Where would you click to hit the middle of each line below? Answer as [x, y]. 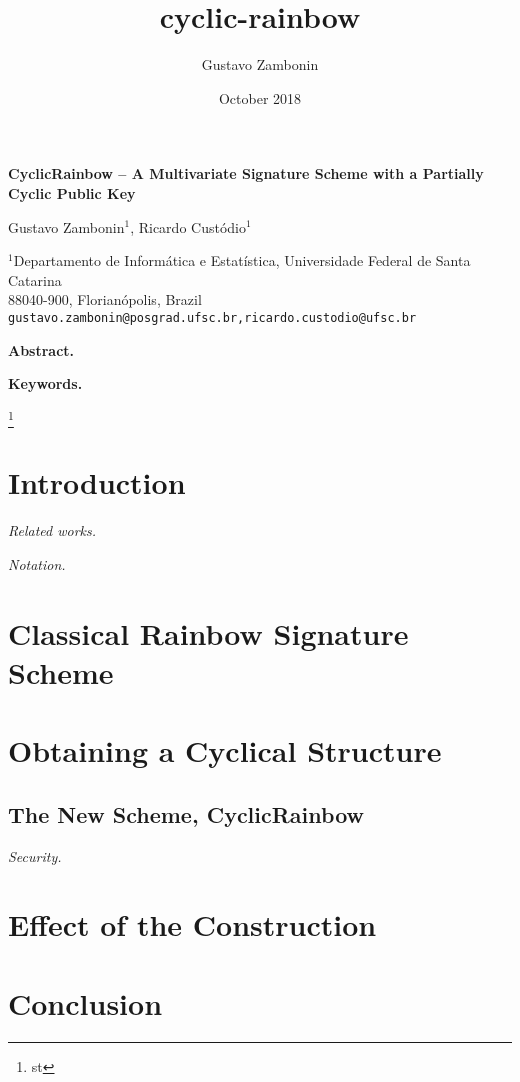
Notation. [37, 563]
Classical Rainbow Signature [208, 632]
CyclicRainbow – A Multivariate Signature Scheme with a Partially [246, 173]
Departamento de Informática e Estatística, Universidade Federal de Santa [242, 260]
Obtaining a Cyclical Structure [225, 750]
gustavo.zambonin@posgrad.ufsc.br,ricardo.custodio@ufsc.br [212, 317]
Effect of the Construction [192, 924]
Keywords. [45, 383]
